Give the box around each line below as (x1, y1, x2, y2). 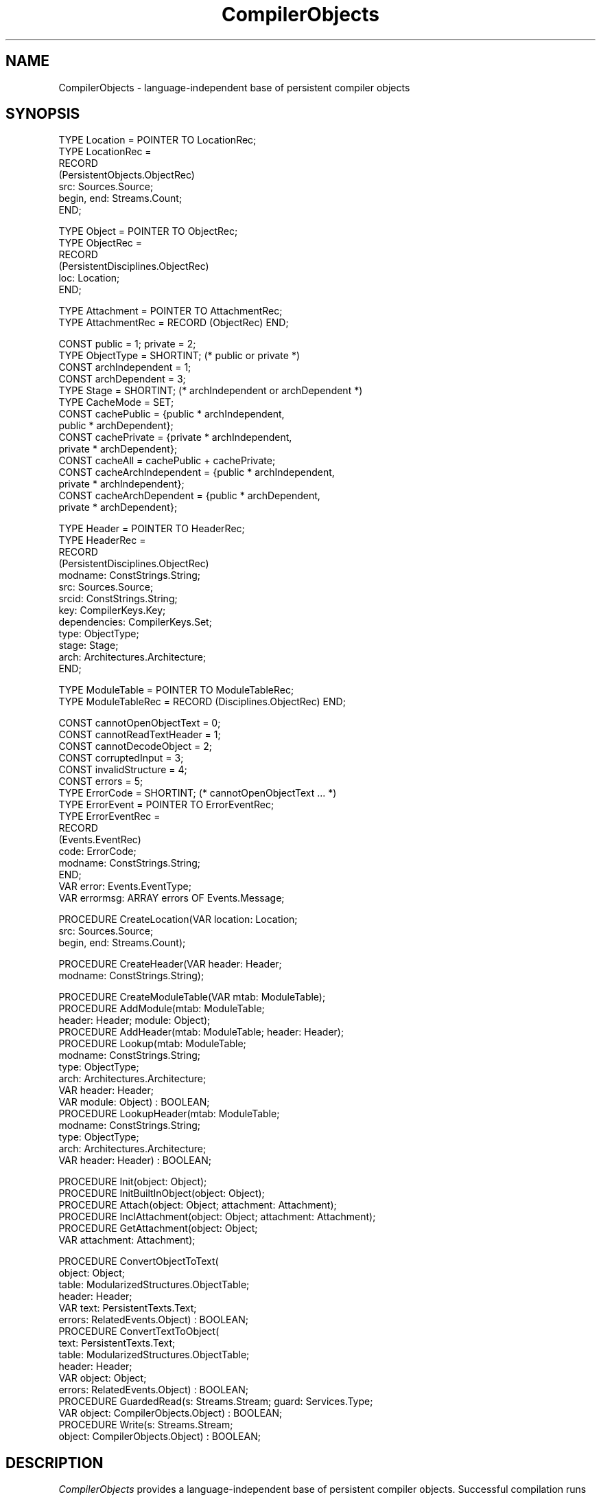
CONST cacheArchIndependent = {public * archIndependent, (58, 466, 335, 479)
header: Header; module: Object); (58, 1014, 211, 1027)
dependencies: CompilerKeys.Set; (58, 616, 212, 628)
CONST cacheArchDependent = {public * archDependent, (58, 490, 320, 502)
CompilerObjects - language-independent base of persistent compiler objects (58, 81, 410, 93)
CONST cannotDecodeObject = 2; (58, 740, 212, 753)
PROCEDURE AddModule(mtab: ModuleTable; (58, 1003, 265, 1015)
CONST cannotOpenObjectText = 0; (58, 717, 221, 729)
